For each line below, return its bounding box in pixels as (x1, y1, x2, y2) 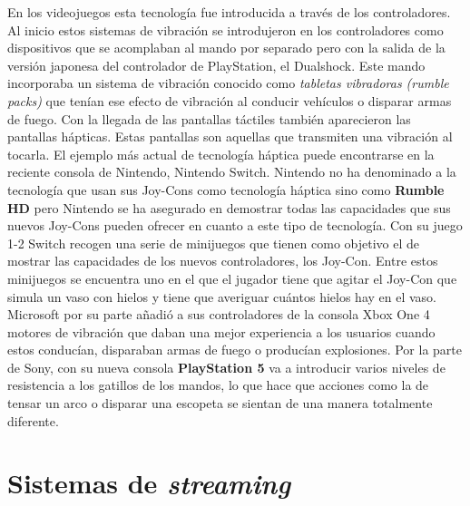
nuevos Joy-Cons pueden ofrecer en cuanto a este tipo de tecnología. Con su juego (7, 216, 463, 235)
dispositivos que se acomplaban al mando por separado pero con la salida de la (7, 38, 446, 57)
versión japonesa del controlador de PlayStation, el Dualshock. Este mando (7, 55, 426, 74)
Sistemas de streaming (7, 464, 291, 502)
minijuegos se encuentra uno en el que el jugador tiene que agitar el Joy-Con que (7, 268, 457, 287)
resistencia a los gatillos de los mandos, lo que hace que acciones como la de (7, 375, 429, 394)
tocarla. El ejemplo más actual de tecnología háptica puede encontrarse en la (7, 144, 435, 163)
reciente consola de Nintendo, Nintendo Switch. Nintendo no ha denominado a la (7, 162, 456, 181)
